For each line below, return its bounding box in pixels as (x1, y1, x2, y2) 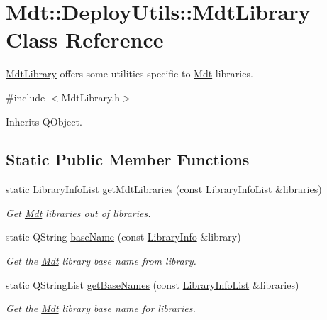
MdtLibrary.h (61, 89, 120, 104)
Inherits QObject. (6, 114, 82, 128)
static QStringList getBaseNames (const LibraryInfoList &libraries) (6, 277, 299, 292)
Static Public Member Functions (6, 148, 250, 170)
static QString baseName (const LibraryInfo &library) (6, 229, 241, 244)
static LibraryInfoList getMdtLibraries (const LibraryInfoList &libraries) (6, 182, 322, 197)
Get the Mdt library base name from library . (6, 253, 196, 268)
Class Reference (6, 25, 164, 54)
